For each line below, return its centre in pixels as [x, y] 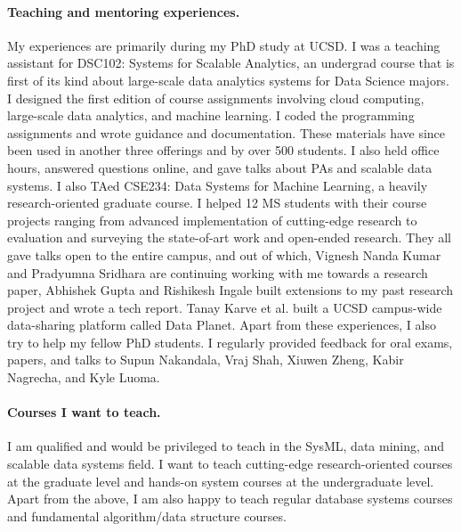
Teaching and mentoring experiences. [124, 11]
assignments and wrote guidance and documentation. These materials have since [226, 132]
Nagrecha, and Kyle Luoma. [84, 377]
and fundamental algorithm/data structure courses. [147, 516]
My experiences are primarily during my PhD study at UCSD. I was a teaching [224, 45]
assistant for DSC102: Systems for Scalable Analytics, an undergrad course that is [231, 63]
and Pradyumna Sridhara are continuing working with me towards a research [218, 272]
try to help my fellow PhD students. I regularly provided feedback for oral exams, [230, 342]
